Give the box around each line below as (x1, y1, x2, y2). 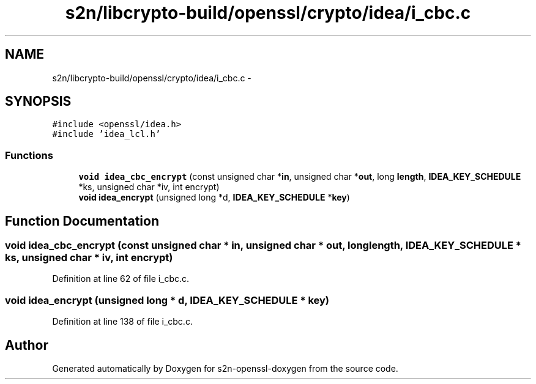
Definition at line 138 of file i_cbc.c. (52, 316, 193, 327)
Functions (5, 149, 53, 161)
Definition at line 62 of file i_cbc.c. (52, 273, 190, 284)
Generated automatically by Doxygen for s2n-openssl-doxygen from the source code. (52, 363, 398, 374)
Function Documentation (5, 213, 159, 229)
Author (5, 337, 48, 353)
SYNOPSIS (5, 94, 72, 109)
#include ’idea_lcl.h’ (52, 129, 161, 139)
